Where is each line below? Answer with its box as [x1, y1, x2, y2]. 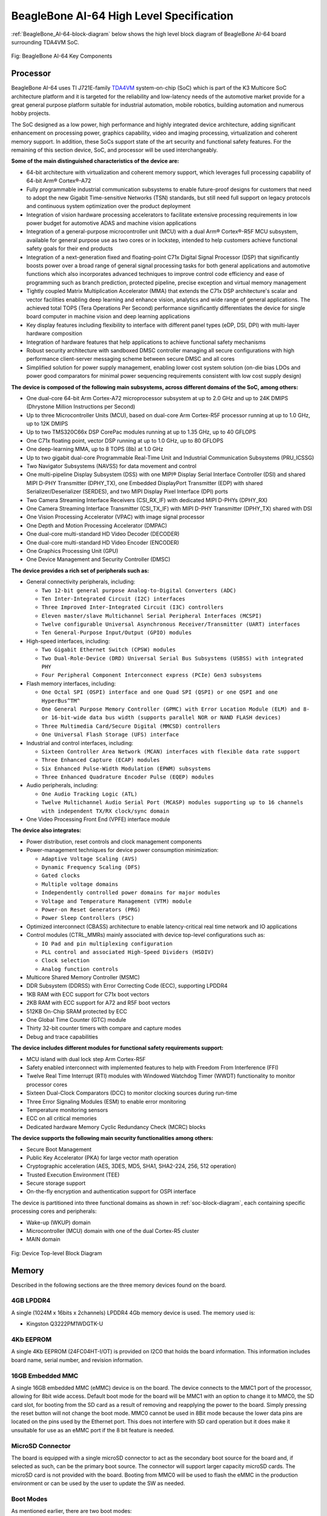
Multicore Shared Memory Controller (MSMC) [26, 974, 140, 981]
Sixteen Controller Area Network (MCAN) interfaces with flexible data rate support [41, 748, 300, 755]
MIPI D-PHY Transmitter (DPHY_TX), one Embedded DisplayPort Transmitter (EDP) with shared [26, 479, 263, 486]
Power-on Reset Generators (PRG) [41, 906, 141, 913]
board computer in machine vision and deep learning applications [26, 313, 190, 320]
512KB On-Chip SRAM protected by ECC [26, 1007, 127, 1015]
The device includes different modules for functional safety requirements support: [11, 1044, 224, 1051]
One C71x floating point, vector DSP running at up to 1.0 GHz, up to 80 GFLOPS [26, 437, 223, 444]
